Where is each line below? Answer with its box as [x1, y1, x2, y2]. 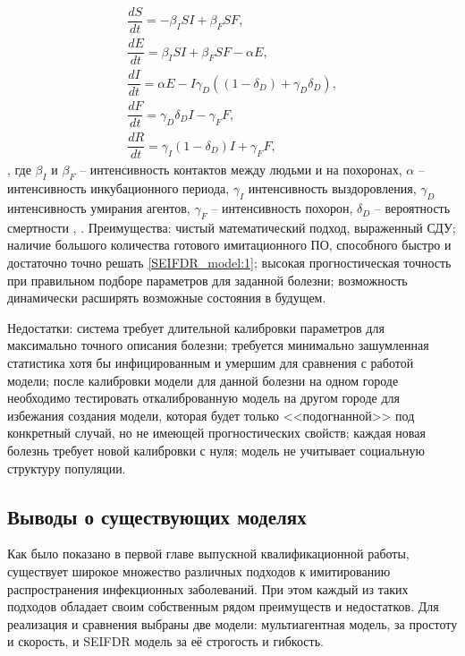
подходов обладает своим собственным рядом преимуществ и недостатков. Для [7, 597, 439, 616]
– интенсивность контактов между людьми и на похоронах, [80, 160, 402, 179]
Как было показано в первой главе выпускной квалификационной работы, [7, 544, 410, 563]
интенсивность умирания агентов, [7, 199, 190, 217]
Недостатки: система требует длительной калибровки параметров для [7, 318, 385, 337]
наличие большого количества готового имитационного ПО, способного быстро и [7, 235, 452, 254]
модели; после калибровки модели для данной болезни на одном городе [7, 371, 399, 389]
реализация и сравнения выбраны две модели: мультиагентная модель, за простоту [7, 614, 458, 633]
